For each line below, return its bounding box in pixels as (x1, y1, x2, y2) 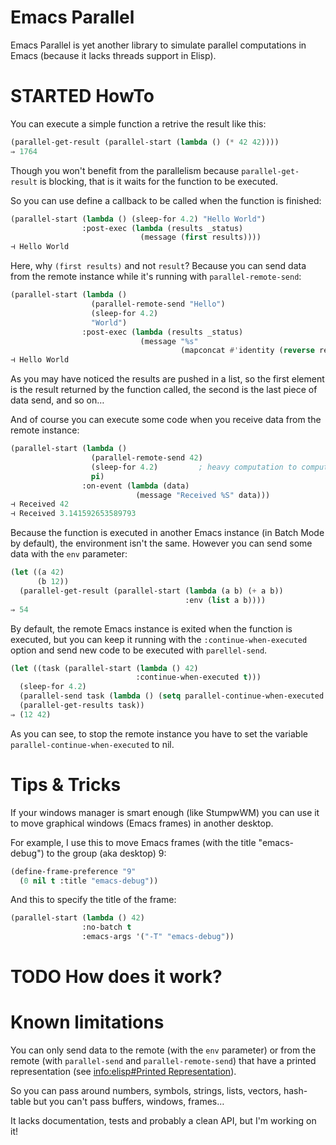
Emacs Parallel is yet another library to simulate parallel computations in (10, 39, 307, 51)
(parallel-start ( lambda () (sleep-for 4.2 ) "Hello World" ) (10, 214, 267, 224)
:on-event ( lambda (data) (81, 481, 190, 491)
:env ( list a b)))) (184, 595, 267, 605)
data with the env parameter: (10, 548, 128, 560)
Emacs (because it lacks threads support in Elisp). (10, 49, 217, 61)
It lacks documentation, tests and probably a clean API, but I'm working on (10, 1115, 317, 1127)
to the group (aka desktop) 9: (46, 847, 167, 859)
